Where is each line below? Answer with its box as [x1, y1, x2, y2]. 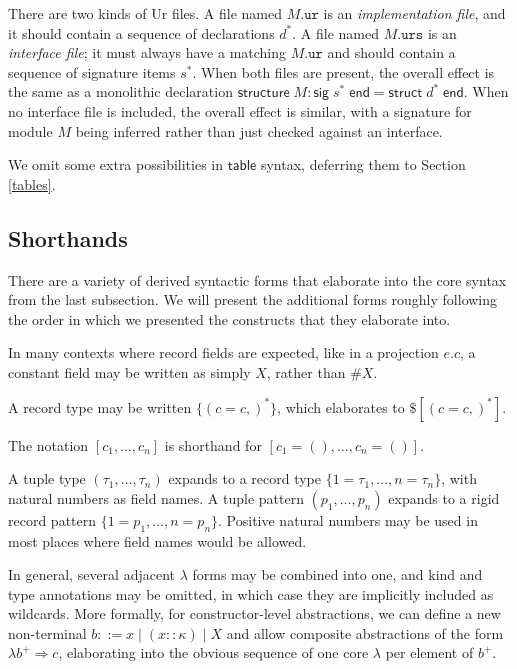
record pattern [8, 509, 97, 530]
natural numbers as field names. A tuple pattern [8, 487, 304, 508]
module [8, 120, 53, 141]
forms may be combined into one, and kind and [192, 564, 483, 585]
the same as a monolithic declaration [8, 81, 233, 102]
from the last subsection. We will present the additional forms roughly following [8, 289, 498, 310]
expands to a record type [168, 468, 321, 489]
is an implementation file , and [323, 3, 506, 23]
